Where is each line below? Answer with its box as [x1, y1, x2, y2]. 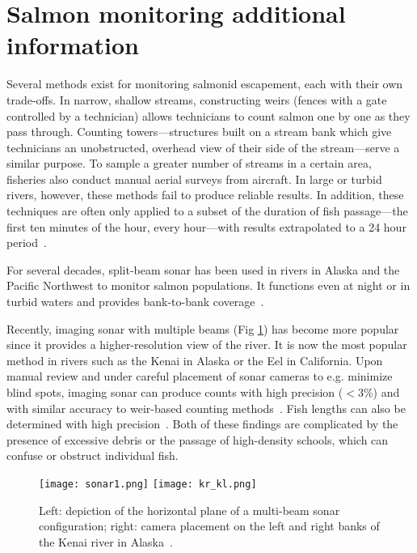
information [6, 28, 139, 62]
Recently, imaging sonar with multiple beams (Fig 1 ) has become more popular [6, 320, 399, 337]
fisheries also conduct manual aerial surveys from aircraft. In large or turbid [6, 170, 382, 187]
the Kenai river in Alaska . [39, 533, 173, 550]
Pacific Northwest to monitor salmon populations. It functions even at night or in [6, 277, 411, 294]
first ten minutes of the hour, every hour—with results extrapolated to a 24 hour [6, 218, 406, 235]
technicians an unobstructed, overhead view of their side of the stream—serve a [6, 138, 400, 155]
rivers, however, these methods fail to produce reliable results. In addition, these [6, 186, 404, 203]
